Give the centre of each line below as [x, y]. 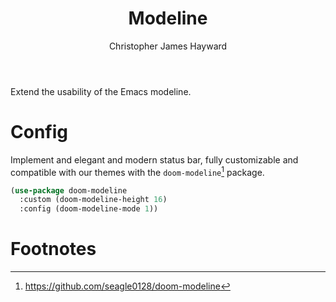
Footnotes [53, 249]
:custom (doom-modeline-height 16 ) [93, 200]
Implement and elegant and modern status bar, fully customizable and [154, 159]
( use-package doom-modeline [69, 190]
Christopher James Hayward [168, 46]
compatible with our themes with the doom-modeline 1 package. [137, 171]
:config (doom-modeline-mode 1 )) [89, 209]
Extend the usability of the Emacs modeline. [101, 91]
